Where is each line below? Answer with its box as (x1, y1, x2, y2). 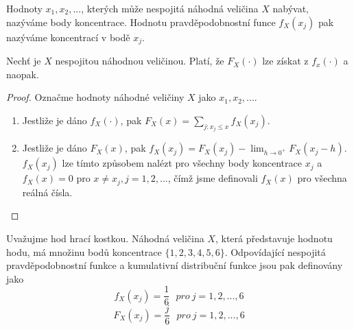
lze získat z (262, 54, 309, 68)
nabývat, (272, 1, 309, 15)
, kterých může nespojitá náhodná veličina (81, 1, 259, 15)
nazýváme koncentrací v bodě (6, 30, 130, 44)
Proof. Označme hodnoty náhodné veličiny (6, 90, 185, 104)
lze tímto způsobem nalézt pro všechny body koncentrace (62, 156, 302, 170)
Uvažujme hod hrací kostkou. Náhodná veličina (6, 231, 204, 245)
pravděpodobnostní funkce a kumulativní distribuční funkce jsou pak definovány (6, 258, 343, 272)
